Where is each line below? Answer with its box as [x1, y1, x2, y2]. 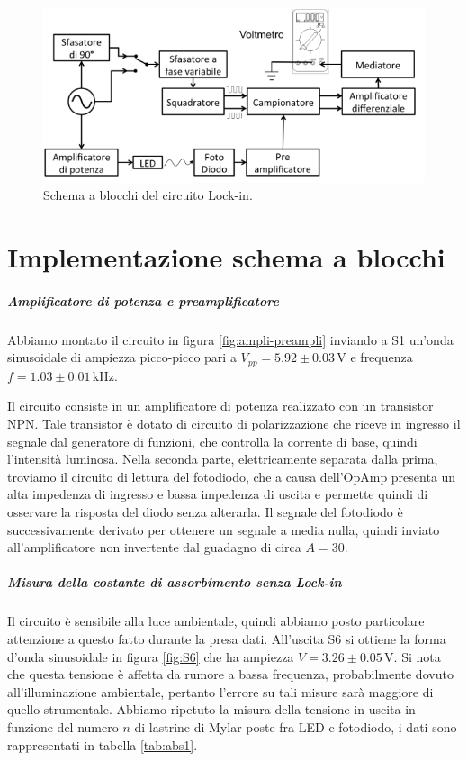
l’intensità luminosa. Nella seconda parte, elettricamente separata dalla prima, [7, 449, 438, 468]
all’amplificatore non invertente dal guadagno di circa [7, 538, 301, 557]
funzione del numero [7, 717, 119, 736]
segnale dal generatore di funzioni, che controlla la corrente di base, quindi [7, 431, 418, 450]
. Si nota [393, 647, 441, 666]
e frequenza [350, 348, 413, 367]
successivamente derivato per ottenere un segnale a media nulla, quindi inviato [7, 520, 440, 539]
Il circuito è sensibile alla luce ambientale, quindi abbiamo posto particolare [7, 612, 425, 630]
